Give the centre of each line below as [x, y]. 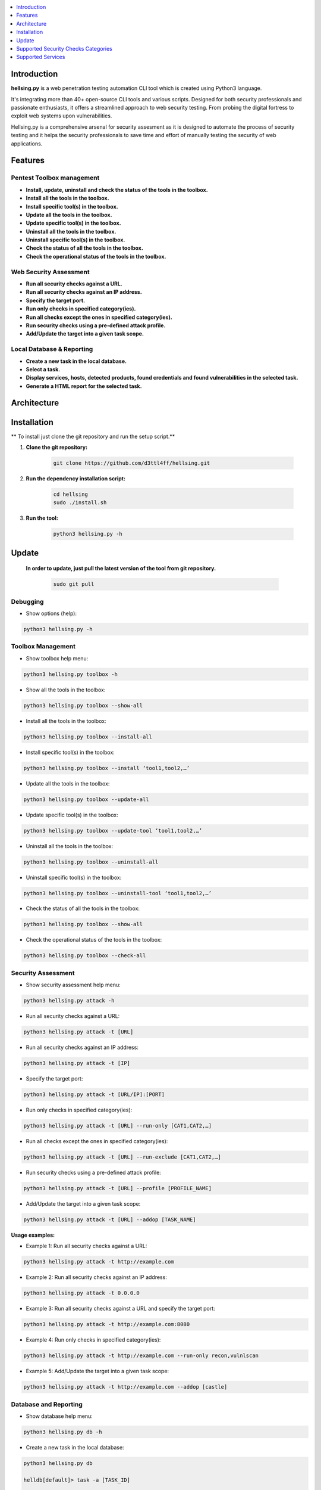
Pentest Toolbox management [55, 178]
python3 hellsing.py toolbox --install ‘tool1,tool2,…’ [107, 768]
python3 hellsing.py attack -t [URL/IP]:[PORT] [94, 1095]
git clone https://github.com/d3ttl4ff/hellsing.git [132, 463]
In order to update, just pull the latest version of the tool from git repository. [121, 569]
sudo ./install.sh [80, 503]
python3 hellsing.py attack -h [69, 1001]
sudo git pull [74, 584]
